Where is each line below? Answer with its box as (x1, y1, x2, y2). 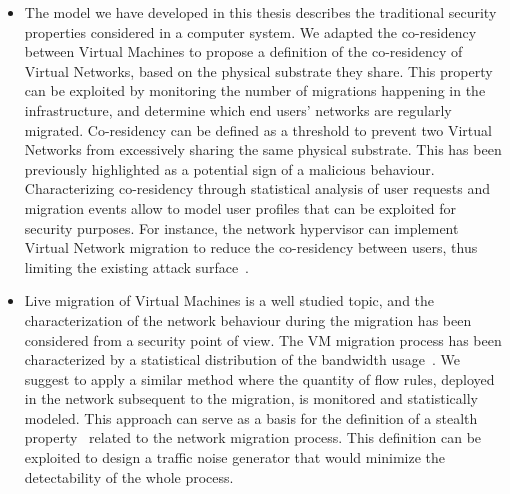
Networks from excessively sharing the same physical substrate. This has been (24, 139, 502, 160)
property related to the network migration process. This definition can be (24, 427, 482, 448)
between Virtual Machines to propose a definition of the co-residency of (24, 41, 463, 62)
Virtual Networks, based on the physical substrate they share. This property (24, 60, 493, 81)
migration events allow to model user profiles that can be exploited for (24, 197, 457, 218)
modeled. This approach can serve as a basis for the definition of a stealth (24, 407, 478, 428)
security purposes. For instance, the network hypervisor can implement (24, 217, 459, 238)
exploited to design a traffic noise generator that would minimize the (24, 447, 446, 468)
